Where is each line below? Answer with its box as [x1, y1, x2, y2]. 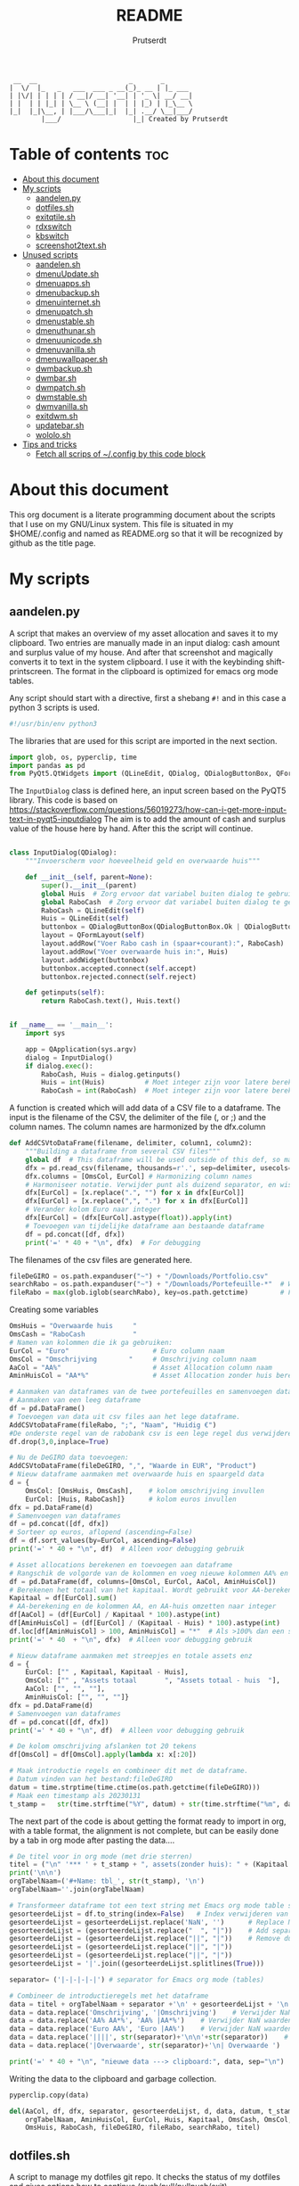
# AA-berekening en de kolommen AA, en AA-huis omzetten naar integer [9, 1602, 277, 1611]
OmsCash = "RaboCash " [9, 1330, 138, 1339]
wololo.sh [35, 429, 71, 440]
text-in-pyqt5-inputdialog [9, 813, 102, 825]
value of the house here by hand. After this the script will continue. [9, 823, 254, 834]
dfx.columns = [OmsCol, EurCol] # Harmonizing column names [25, 1172, 253, 1181]
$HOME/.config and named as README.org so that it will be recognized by [9, 528, 283, 539]
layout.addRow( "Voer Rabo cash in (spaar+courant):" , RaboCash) [41, 939, 285, 948]
